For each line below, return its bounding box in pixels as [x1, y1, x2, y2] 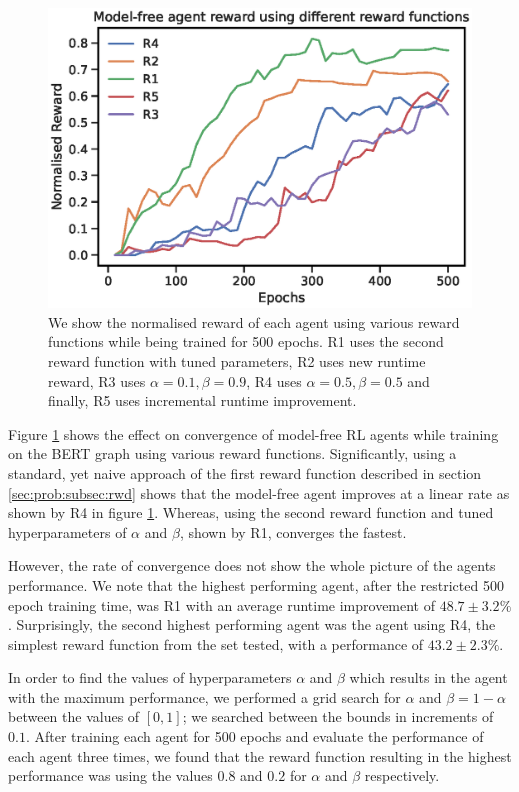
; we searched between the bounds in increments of [182, 706, 494, 727]
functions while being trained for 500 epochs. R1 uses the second [48, 331, 444, 352]
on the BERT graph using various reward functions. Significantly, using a [8, 443, 457, 464]
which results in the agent [349, 667, 508, 688]
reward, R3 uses [48, 370, 146, 391]
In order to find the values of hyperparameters [8, 667, 292, 688]
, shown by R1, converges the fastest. [179, 521, 407, 542]
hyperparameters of [8, 521, 127, 542]
